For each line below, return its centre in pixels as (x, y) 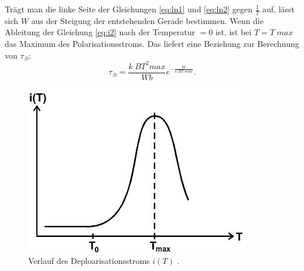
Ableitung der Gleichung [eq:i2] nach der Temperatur (100, 32)
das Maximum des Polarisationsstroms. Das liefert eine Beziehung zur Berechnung (152, 44)
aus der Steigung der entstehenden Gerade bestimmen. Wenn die (147, 20)
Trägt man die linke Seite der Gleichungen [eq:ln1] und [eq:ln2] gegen (129, 9)
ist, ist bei (234, 32)
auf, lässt (279, 9)
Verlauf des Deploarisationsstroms (89, 261)
